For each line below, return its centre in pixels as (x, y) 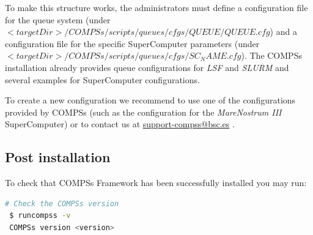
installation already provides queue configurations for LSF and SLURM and (147, 67)
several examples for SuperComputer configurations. (102, 79)
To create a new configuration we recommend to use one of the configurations (150, 100)
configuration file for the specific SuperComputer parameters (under (132, 43)
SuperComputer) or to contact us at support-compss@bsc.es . (120, 124)
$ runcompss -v (40, 216)
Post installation (58, 157)
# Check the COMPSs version (62, 203)
